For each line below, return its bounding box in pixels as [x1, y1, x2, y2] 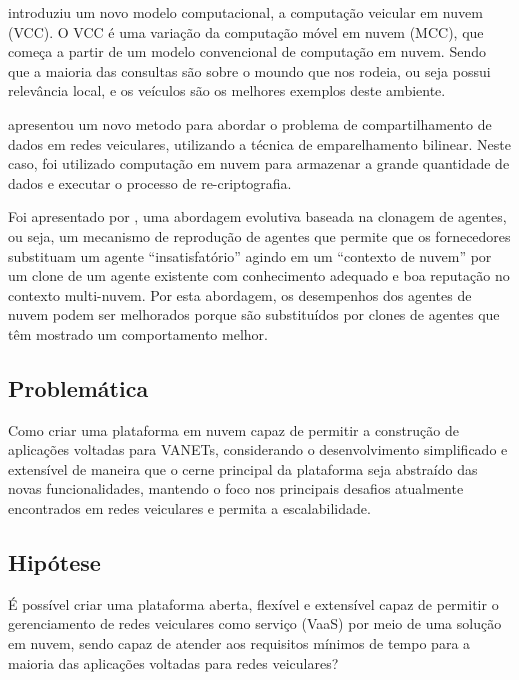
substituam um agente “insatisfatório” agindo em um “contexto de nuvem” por [8, 245, 492, 266]
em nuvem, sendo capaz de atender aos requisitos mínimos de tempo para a [8, 633, 471, 654]
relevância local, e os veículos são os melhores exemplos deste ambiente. [8, 80, 446, 101]
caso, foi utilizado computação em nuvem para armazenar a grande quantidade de [8, 153, 510, 174]
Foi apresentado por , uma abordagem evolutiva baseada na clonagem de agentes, [8, 206, 507, 227]
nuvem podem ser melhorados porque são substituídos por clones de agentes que [8, 304, 500, 325]
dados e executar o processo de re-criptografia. [8, 172, 292, 193]
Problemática [8, 372, 149, 403]
